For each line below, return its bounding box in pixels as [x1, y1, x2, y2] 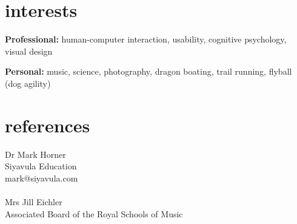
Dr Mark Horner [5, 148, 66, 160]
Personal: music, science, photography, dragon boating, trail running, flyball [5, 65, 292, 78]
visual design [5, 44, 53, 57]
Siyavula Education [5, 160, 77, 172]
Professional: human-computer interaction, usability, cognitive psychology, [5, 33, 287, 46]
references [5, 112, 90, 137]
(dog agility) [5, 76, 51, 89]
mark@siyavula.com [5, 171, 78, 184]
